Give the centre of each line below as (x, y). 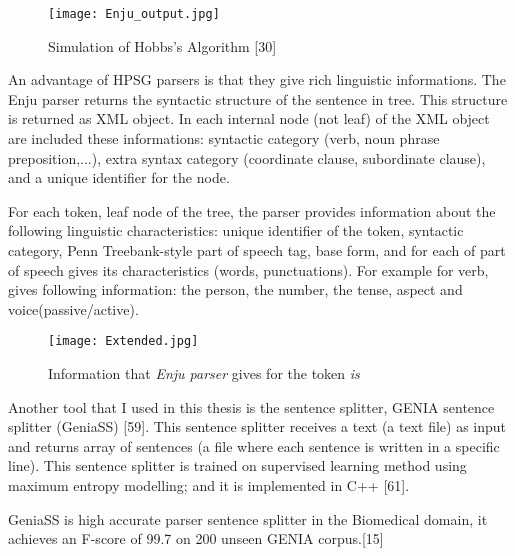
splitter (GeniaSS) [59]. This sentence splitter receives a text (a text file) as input (257, 426)
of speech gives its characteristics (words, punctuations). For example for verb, (248, 269)
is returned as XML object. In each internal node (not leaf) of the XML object (249, 118)
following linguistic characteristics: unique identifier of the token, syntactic (236, 230)
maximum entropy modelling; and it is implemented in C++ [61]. (209, 485)
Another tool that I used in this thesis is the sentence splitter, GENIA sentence (251, 406)
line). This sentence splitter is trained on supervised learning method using (237, 465)
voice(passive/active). (73, 308)
